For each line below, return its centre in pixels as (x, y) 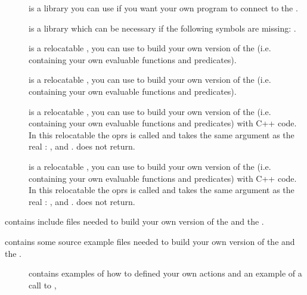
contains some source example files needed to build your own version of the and (150, 241)
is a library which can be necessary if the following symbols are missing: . (162, 28)
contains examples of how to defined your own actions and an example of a (165, 273)
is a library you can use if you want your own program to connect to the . (163, 8)
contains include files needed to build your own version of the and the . (134, 221)
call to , (43, 285)
